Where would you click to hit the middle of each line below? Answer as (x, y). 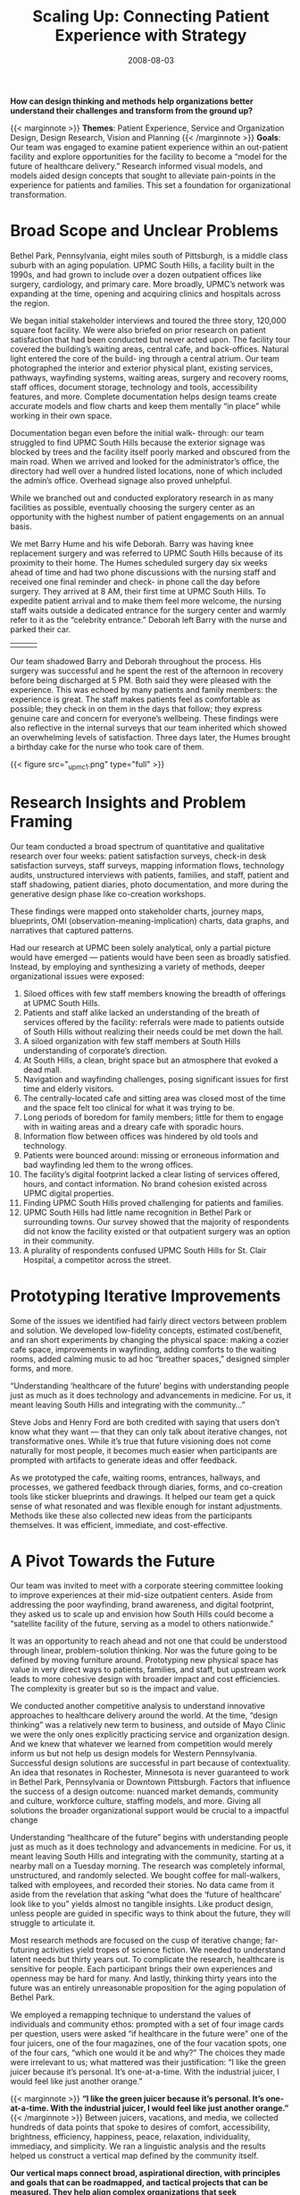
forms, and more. (42, 1368)
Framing (42, 821)
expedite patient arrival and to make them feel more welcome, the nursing (146, 601)
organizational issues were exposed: (78, 976)
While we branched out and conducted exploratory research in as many (142, 498)
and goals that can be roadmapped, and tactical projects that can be (139, 2182)
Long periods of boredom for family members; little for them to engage (153, 1117)
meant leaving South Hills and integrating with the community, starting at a (147, 1857)
